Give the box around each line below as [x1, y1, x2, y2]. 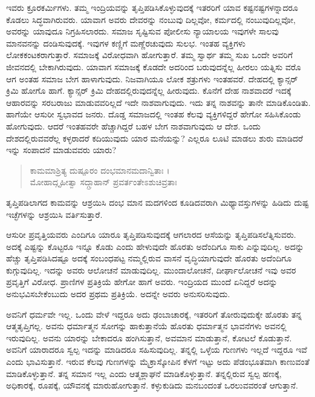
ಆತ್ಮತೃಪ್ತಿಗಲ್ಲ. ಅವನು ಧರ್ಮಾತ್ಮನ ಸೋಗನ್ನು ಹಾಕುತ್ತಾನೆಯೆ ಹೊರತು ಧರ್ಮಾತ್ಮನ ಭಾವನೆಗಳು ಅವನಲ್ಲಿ [6, 320, 287, 332]
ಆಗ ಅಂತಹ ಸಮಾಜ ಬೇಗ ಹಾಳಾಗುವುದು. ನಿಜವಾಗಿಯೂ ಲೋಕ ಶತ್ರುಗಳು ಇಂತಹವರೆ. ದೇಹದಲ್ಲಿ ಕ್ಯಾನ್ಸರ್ [6, 72, 298, 85]
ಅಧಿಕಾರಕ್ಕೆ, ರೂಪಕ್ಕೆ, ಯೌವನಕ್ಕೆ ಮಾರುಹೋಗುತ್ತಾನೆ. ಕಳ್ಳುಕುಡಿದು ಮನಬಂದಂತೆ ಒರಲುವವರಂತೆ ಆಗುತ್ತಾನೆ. [6, 379, 298, 392]
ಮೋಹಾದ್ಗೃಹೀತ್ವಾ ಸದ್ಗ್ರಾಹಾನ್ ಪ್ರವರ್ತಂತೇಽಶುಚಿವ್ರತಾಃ [30, 176, 177, 188]
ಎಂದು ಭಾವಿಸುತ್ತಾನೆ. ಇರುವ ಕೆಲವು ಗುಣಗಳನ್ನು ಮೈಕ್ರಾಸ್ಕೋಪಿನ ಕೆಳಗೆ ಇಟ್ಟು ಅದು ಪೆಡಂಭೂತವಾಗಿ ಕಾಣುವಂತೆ [6, 355, 310, 368]
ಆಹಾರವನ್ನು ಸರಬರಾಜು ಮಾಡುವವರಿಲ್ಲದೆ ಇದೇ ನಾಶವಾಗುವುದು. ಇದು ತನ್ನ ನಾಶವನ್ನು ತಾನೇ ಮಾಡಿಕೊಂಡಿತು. [6, 96, 311, 108]
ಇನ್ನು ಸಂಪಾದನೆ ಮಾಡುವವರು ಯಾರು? [6, 143, 117, 156]
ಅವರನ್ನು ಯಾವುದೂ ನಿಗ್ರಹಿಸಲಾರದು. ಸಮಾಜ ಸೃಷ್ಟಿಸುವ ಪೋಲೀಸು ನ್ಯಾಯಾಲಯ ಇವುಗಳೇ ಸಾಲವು [6, 25, 279, 38]
